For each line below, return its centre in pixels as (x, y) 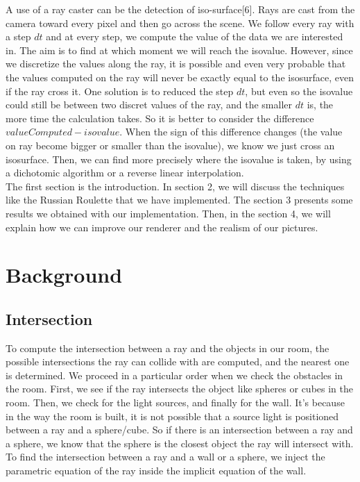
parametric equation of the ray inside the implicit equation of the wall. (156, 471)
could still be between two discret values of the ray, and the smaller (149, 105)
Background (64, 275)
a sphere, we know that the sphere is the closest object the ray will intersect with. (180, 443)
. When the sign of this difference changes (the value (231, 132)
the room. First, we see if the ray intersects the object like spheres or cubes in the (180, 389)
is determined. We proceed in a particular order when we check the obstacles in (174, 375)
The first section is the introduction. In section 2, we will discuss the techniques (175, 186)
